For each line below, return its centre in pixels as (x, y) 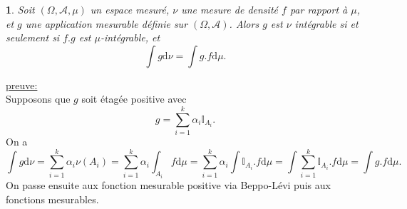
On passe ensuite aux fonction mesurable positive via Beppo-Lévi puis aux (168, 184)
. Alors (244, 23)
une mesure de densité (230, 9)
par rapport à (319, 9)
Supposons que (38, 99)
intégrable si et (326, 23)
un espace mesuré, (130, 9)
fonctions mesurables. (52, 199)
